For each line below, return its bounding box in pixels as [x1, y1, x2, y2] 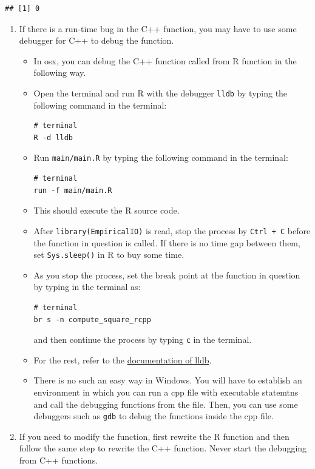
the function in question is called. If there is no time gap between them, [33, 236, 300, 249]
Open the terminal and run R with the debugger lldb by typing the [33, 86, 288, 99]
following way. [33, 66, 86, 79]
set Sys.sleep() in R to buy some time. [33, 248, 185, 261]
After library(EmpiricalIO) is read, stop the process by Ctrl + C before [33, 224, 311, 237]
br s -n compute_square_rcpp [33, 315, 151, 324]
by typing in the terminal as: [33, 280, 141, 293]
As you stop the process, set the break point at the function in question [33, 268, 300, 281]
